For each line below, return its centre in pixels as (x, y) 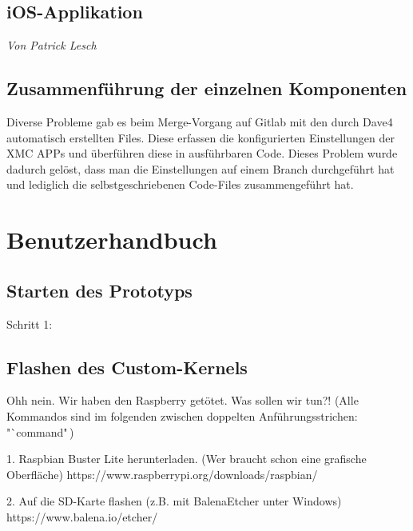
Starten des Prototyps (99, 290)
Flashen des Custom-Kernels (127, 367)
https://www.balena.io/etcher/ (82, 516)
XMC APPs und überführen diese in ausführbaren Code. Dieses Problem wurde (202, 153)
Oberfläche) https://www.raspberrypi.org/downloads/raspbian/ (162, 474)
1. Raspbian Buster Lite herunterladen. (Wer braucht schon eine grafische (187, 459)
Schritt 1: (30, 323)
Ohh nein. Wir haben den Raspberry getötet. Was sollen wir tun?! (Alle (183, 400)
